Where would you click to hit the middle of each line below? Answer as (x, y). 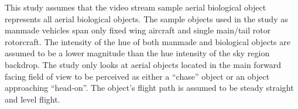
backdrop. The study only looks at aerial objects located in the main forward (143, 64)
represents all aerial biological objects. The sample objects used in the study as (146, 18)
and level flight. (32, 99)
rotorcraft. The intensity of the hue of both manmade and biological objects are (148, 41)
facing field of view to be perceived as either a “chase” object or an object (137, 76)
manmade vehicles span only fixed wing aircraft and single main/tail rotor (138, 30)
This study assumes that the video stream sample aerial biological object (136, 7)
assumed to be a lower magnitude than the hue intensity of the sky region (137, 53)
